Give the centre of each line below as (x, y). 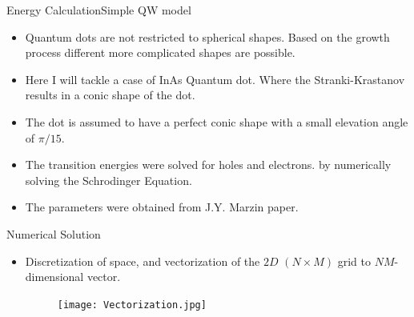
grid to (354, 261)
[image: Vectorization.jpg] (132, 305)
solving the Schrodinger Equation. (109, 180)
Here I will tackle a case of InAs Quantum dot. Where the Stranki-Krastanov (215, 79)
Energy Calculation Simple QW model (99, 10)
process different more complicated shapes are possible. (160, 52)
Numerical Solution (54, 233)
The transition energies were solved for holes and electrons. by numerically (208, 165)
